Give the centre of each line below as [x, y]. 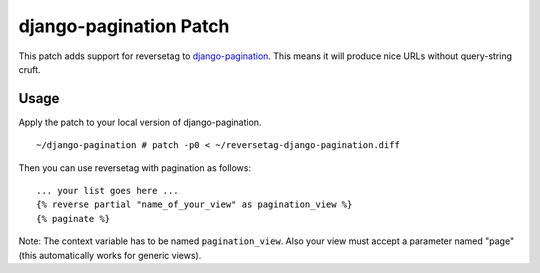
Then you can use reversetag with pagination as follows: [135, 167]
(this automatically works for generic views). [110, 255]
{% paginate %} [73, 218]
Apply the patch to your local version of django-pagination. [140, 122]
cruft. [29, 69]
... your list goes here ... [107, 191]
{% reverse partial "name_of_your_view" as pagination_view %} [194, 204]
